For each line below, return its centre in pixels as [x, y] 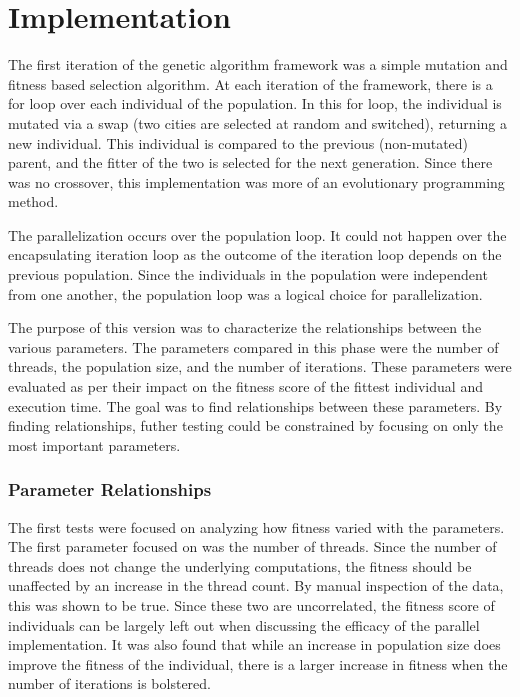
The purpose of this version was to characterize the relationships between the [245, 327]
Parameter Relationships [110, 489]
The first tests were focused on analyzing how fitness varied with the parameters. [256, 526]
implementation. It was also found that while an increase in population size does [254, 644]
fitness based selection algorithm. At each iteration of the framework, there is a [250, 83]
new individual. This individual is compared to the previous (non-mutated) [238, 142]
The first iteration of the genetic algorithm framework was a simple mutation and [258, 64]
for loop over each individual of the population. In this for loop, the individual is [255, 103]
